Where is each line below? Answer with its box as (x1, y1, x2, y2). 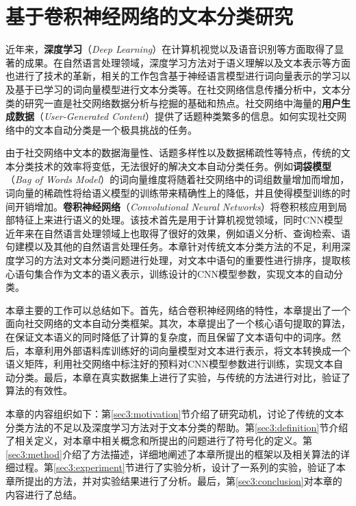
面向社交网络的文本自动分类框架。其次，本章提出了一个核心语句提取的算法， (5, 316, 351, 330)
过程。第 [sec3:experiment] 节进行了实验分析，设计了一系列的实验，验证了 (14, 460, 336, 474)
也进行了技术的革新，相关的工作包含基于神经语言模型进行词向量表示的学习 (5, 69, 341, 83)
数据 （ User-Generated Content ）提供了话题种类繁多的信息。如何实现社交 (14, 109, 337, 123)
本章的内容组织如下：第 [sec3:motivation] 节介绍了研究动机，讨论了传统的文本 (5, 406, 344, 420)
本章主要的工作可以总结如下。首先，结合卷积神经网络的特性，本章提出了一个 (5, 302, 351, 317)
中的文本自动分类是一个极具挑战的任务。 (14, 122, 197, 136)
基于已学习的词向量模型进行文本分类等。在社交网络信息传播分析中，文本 (14, 82, 341, 96)
